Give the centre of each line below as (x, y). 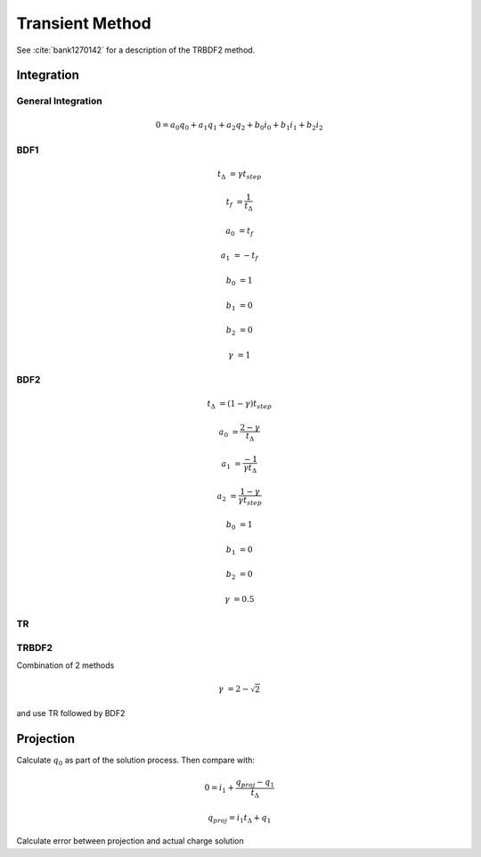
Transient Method (84, 23)
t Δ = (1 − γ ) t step (239, 404)
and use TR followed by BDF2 (71, 713)
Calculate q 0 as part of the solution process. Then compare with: (136, 761)
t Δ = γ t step (239, 175)
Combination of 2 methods (65, 665)
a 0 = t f (240, 232)
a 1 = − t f (239, 257)
